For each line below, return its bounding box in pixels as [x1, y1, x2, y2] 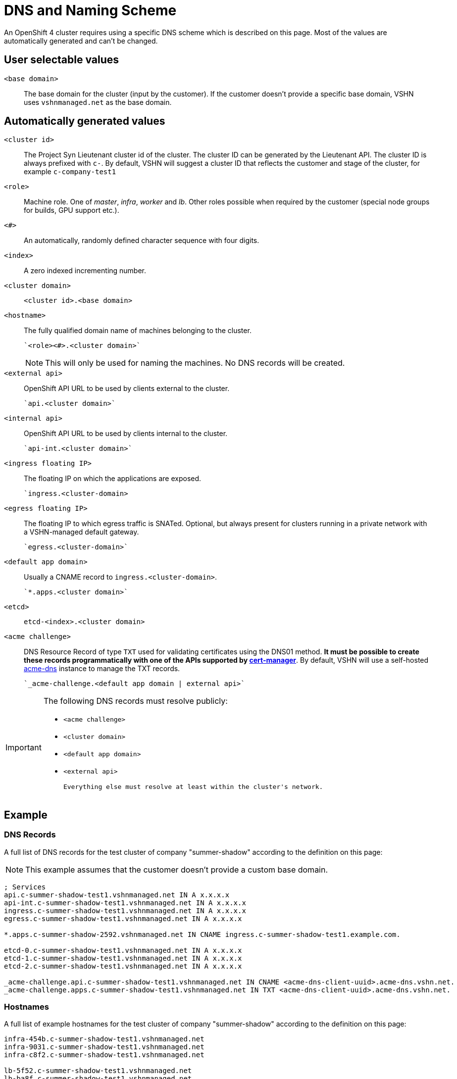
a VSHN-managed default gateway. [24, 528, 139, 537]
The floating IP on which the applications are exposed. [24, 474, 202, 483]
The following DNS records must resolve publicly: [43, 696, 228, 706]
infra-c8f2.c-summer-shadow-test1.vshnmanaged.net [4, 1051, 204, 1059]
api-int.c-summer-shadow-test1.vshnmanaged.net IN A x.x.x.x [4, 898, 246, 907]
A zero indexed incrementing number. [24, 266, 147, 275]
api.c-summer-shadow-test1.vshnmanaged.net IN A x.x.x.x [4, 890, 230, 899]
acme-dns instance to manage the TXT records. [24, 664, 180, 673]
